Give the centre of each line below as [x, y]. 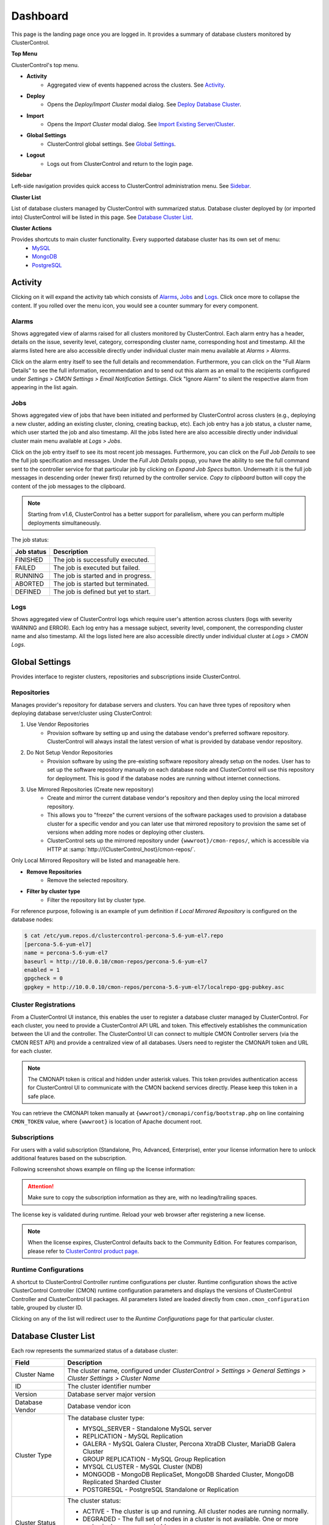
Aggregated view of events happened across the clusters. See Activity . [136, 85]
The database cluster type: [106, 1418]
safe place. [42, 1096]
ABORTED [30, 584]
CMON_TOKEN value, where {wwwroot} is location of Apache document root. [107, 1122]
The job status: [30, 540]
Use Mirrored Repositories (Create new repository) [90, 789]
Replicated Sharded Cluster [122, 1482]
